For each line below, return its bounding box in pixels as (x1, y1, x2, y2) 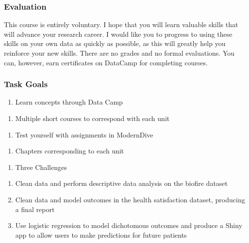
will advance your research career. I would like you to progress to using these (4, 29, 232, 39)
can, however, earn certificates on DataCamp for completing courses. (4, 57, 208, 67)
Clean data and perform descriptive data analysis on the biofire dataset (15, 178, 228, 188)
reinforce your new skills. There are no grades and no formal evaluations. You (4, 48, 235, 58)
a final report (15, 204, 55, 214)
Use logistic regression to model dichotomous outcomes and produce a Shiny (15, 220, 243, 230)
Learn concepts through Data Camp (15, 97, 123, 107)
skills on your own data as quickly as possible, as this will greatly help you (4, 38, 226, 48)
